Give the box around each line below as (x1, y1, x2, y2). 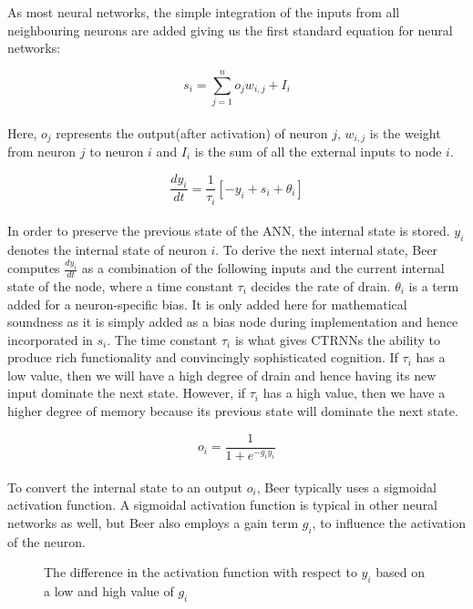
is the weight (369, 123, 441, 142)
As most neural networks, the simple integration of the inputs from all (7, 3, 400, 21)
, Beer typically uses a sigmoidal (256, 477, 437, 496)
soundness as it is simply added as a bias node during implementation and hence (7, 312, 458, 331)
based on (375, 563, 426, 582)
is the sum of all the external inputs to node (194, 141, 442, 160)
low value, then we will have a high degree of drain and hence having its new (7, 365, 437, 384)
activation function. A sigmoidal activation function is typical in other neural (7, 495, 438, 514)
